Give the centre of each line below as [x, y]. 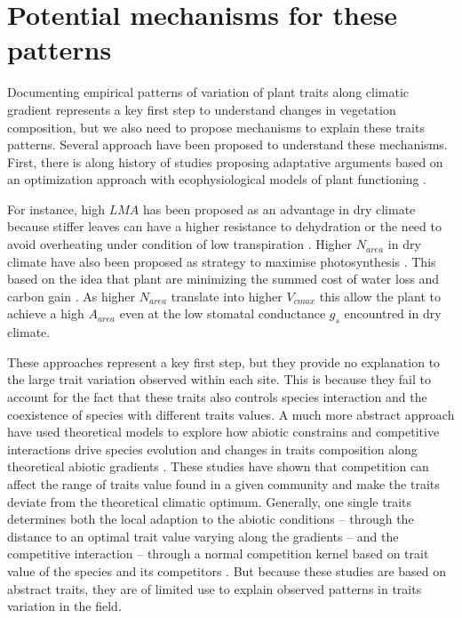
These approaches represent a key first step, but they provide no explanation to [224, 361]
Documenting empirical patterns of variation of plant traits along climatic [208, 92]
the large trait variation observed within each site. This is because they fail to [219, 379]
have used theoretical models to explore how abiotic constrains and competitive [223, 432]
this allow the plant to [380, 296]
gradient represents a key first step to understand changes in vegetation [202, 109]
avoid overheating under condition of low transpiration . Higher [180, 244]
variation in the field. [64, 606]
